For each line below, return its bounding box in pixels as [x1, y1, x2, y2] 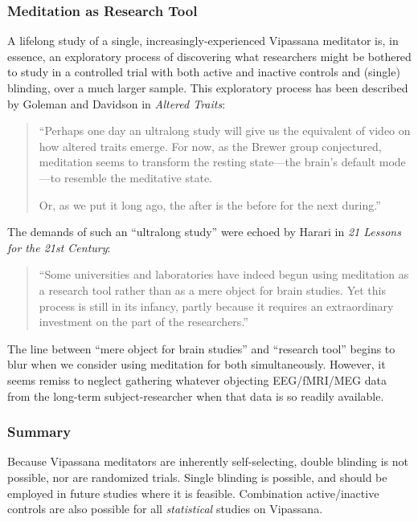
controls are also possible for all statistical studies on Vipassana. [7, 500, 323, 517]
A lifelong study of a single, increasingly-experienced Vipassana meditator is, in [7, 32, 399, 49]
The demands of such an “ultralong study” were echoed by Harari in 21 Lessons [7, 223, 401, 240]
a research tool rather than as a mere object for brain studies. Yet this [39, 281, 386, 298]
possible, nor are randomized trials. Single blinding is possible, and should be [7, 468, 387, 485]
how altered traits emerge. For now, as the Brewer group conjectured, [39, 137, 382, 154]
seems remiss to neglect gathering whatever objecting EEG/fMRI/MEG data [7, 371, 387, 388]
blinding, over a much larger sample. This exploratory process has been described [7, 80, 408, 96]
